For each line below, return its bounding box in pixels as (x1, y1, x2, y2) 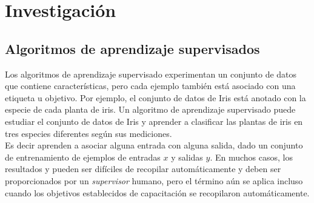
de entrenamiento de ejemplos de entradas (5, 150, 161, 163)
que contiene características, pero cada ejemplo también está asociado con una (5, 79, 296, 92)
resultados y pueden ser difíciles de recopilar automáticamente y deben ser (5, 162, 281, 175)
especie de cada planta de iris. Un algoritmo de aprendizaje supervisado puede (5, 103, 296, 116)
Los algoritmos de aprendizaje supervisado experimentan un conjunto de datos (5, 67, 297, 80)
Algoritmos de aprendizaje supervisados (5, 39, 260, 58)
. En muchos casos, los (210, 150, 293, 163)
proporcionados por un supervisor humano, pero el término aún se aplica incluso (5, 174, 303, 187)
